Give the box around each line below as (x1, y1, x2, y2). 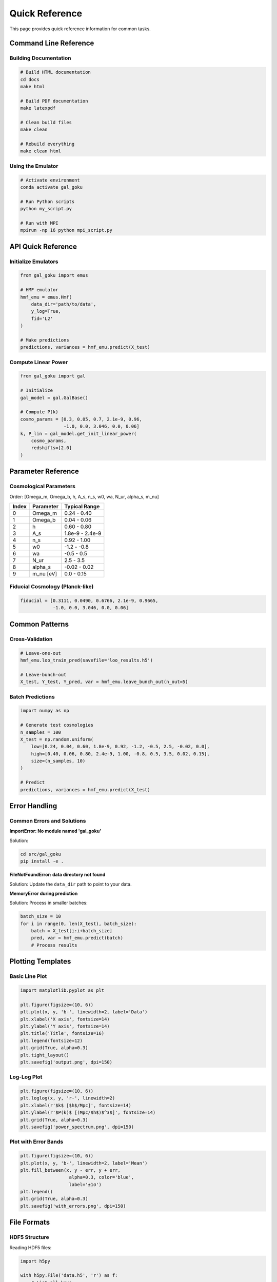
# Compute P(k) (20, 409, 58, 415)
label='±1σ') (69, 1181, 102, 1187)
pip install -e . (20, 858, 64, 864)
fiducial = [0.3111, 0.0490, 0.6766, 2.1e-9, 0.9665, (20, 598, 159, 604)
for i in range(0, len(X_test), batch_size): (20, 920, 137, 927)
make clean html (20, 148, 62, 154)
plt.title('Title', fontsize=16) (20, 1031, 105, 1036)
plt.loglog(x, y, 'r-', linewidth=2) (20, 1095, 115, 1101)
